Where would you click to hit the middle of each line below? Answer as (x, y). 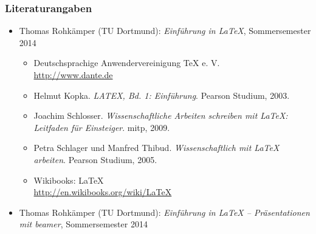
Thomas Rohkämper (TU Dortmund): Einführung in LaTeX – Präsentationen (164, 212)
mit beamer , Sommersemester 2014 (83, 224)
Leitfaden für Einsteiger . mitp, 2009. (102, 127)
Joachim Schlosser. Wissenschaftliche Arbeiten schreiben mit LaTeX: (161, 115)
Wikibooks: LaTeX (69, 180)
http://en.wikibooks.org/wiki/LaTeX (103, 192)
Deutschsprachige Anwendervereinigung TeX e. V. (127, 63)
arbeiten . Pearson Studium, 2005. (95, 159)
